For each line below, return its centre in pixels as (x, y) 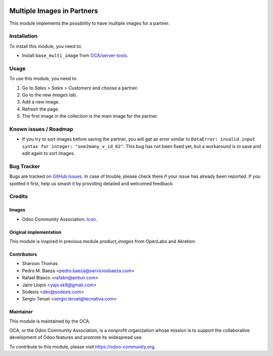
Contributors (23, 254)
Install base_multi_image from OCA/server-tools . (75, 56)
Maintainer (21, 312)
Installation (24, 36)
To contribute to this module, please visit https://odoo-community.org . (83, 346)
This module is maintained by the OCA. (50, 321)
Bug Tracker (25, 166)
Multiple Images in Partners (54, 11)
